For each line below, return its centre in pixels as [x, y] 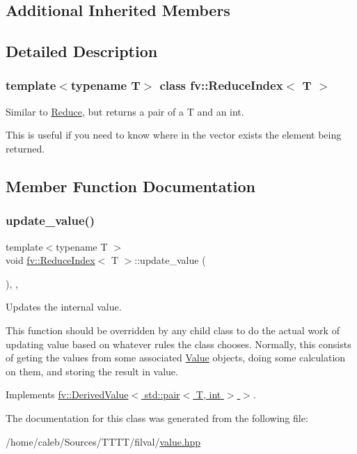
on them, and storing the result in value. [92, 371]
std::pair [162, 394]
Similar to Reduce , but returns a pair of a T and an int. [125, 111]
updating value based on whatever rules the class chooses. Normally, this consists [178, 344]
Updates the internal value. [64, 307]
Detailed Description [82, 51]
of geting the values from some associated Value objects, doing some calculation [176, 358]
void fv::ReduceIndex [50, 260]
